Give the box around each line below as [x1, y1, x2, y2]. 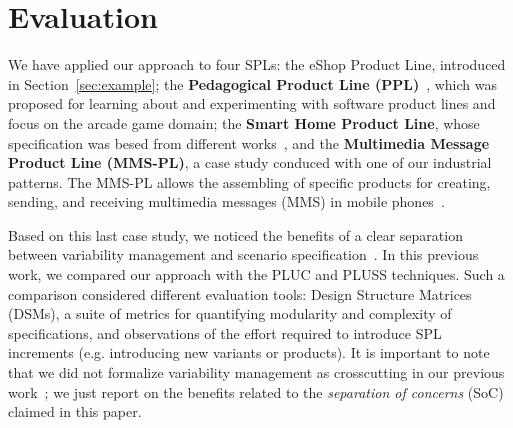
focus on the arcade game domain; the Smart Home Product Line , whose [8, 112, 480, 133]
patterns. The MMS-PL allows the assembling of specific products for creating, [8, 171, 491, 192]
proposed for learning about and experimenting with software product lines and [8, 93, 496, 114]
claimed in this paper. [8, 401, 142, 422]
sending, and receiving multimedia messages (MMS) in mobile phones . [8, 191, 445, 212]
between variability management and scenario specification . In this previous [8, 244, 479, 265]
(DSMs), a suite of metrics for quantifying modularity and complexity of [8, 303, 452, 324]
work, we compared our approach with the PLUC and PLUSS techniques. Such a [8, 264, 505, 285]
